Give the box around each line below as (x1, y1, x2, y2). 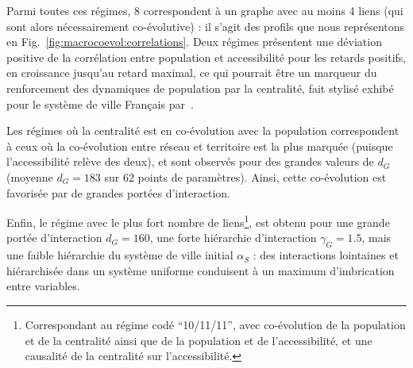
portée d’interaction (6, 229, 102, 246)
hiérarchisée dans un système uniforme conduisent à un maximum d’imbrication (6, 262, 395, 278)
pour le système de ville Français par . (6, 95, 194, 112)
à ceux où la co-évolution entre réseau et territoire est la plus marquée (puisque (6, 137, 393, 154)
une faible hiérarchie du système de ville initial (6, 247, 234, 263)
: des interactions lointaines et (253, 247, 399, 263)
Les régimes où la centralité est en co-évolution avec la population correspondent (6, 122, 399, 139)
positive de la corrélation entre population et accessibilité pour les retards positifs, (6, 48, 407, 65)
